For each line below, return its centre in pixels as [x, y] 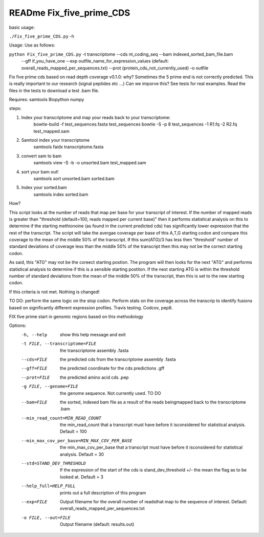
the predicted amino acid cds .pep [94, 377]
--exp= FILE [34, 502]
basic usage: [22, 27]
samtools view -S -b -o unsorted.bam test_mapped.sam [90, 163]
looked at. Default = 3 [82, 477]
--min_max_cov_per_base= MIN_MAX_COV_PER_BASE [77, 440]
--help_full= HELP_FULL [48, 486]
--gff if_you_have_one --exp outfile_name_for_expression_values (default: [95, 61]
